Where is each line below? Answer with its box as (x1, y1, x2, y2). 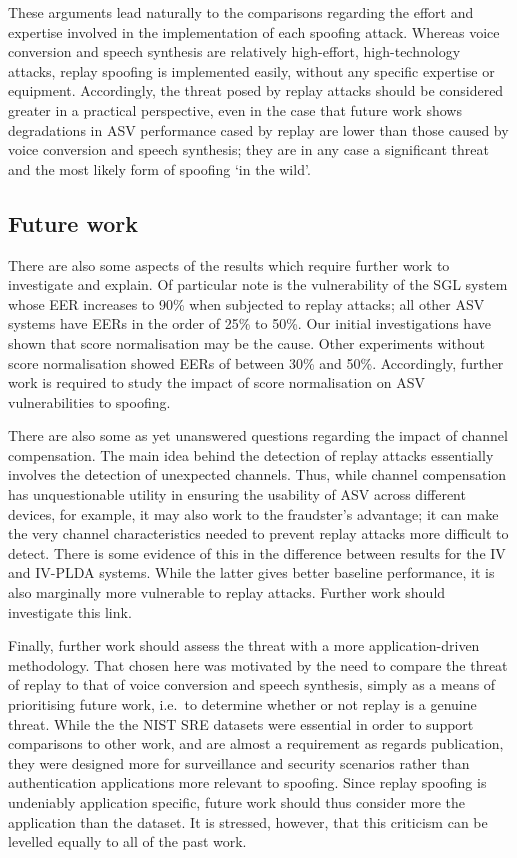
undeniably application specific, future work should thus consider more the (8, 791, 466, 812)
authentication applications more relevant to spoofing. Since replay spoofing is (8, 772, 487, 793)
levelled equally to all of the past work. (8, 831, 247, 852)
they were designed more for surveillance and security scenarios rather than (8, 752, 470, 773)
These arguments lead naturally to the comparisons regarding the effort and (8, 2, 474, 22)
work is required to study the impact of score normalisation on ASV (8, 372, 426, 393)
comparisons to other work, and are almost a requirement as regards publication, (8, 733, 504, 754)
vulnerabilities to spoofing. (8, 391, 171, 412)
